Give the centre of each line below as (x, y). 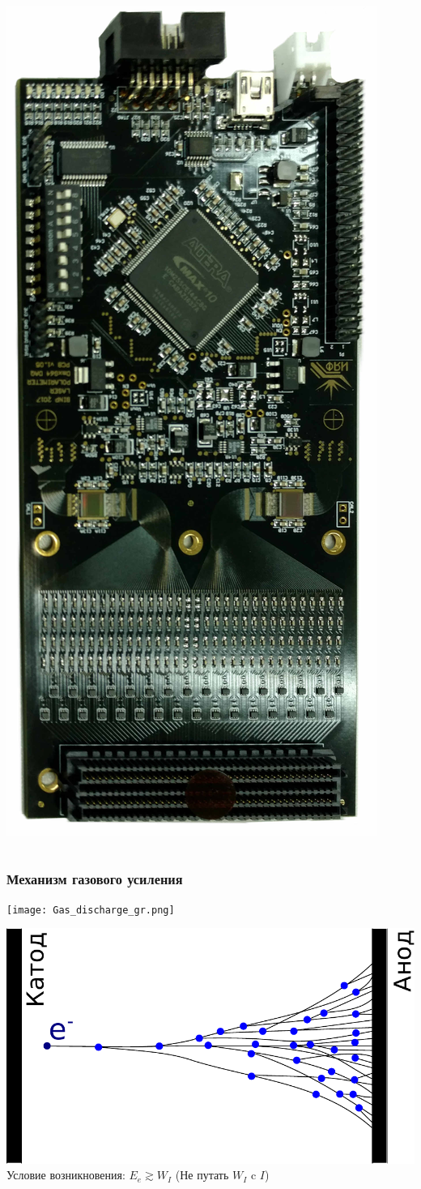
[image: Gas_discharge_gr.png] (91, 910)
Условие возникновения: (66, 1175)
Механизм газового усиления (95, 878)
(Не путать (202, 1175)
